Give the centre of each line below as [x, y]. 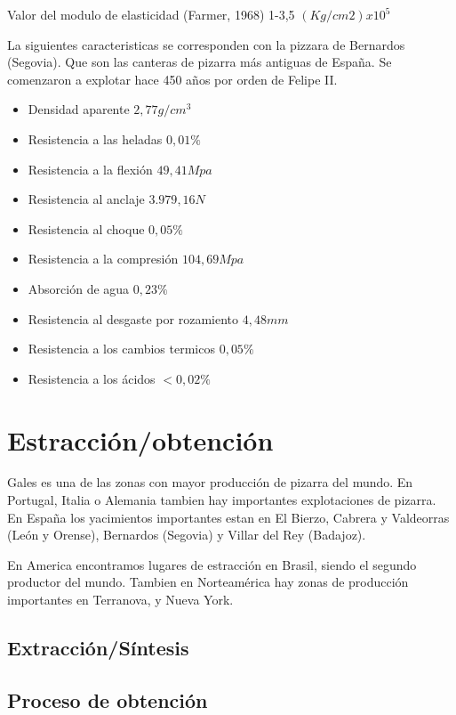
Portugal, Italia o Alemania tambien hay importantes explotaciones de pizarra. [222, 500]
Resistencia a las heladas [95, 138]
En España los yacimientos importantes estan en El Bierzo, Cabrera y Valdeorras [228, 517]
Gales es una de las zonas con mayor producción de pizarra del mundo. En [210, 482]
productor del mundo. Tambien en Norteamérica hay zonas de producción [208, 582]
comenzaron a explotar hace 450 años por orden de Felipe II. [172, 79]
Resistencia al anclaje [86, 199]
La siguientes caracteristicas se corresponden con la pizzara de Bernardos [206, 44]
